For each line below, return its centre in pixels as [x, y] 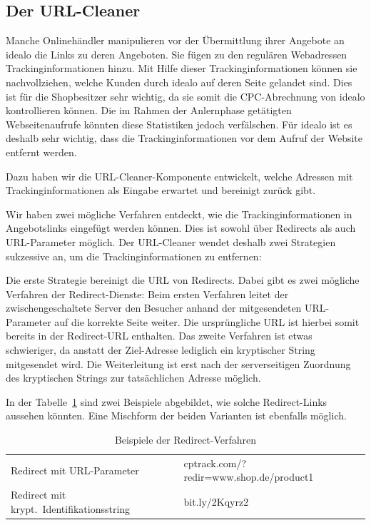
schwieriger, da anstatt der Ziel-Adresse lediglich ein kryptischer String [161, 350]
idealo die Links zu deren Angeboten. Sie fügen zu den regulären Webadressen [177, 54]
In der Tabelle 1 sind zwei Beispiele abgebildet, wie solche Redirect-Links [167, 401]
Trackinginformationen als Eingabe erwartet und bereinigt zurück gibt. [161, 190]
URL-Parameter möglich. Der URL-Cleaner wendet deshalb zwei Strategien [171, 241]
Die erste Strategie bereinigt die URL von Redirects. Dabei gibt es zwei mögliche [183, 280]
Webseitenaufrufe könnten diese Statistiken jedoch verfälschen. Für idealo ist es [179, 124]
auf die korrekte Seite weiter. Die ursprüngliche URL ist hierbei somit [207, 321]
